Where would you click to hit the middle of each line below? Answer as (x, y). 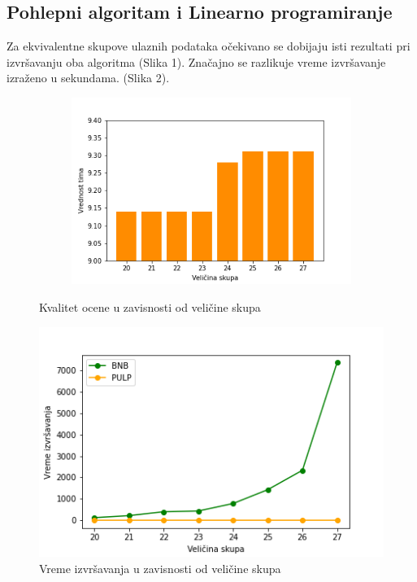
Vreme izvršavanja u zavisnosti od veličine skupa (160, 568)
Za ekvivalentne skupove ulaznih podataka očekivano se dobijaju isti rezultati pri (208, 46)
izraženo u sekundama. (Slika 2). (88, 78)
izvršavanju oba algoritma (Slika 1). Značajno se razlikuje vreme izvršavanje (196, 61)
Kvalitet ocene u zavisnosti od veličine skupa (150, 306)
